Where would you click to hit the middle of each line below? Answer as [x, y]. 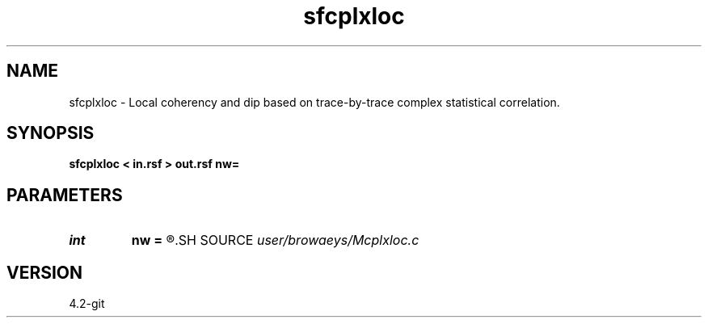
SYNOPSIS [51, 133]
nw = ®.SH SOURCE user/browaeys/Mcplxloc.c [275, 240]
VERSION [45, 272]
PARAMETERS [65, 195]
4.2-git [87, 304]
